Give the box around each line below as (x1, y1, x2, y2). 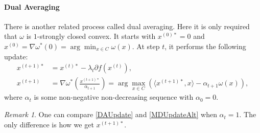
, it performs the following (164, 40, 246, 51)
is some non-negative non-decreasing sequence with (34, 92, 194, 102)
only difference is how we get (4, 119, 94, 129)
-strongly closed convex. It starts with (37, 31, 156, 41)
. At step (132, 40, 160, 51)
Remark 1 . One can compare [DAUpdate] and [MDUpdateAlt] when (4, 109, 217, 120)
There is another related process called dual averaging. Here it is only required (4, 20, 250, 31)
